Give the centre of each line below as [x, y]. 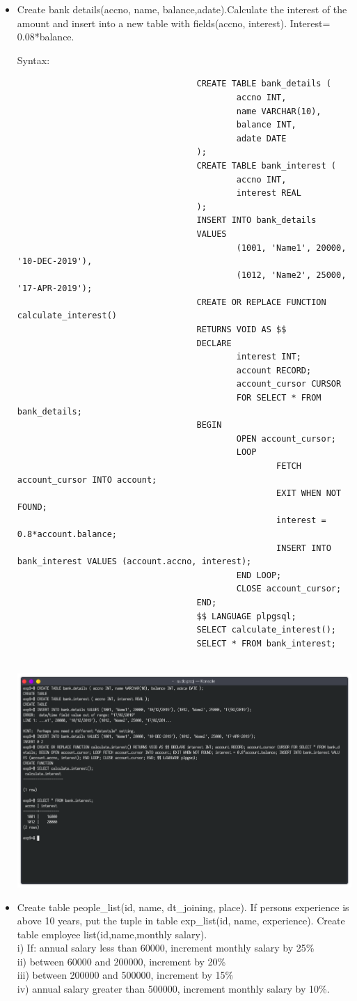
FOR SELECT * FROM [279, 398]
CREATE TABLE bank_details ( [264, 84]
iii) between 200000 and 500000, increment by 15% [125, 975]
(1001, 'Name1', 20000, [291, 248]
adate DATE [261, 138]
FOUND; [32, 507]
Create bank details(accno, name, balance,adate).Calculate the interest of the [182, 9]
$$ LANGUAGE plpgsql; [246, 616]
